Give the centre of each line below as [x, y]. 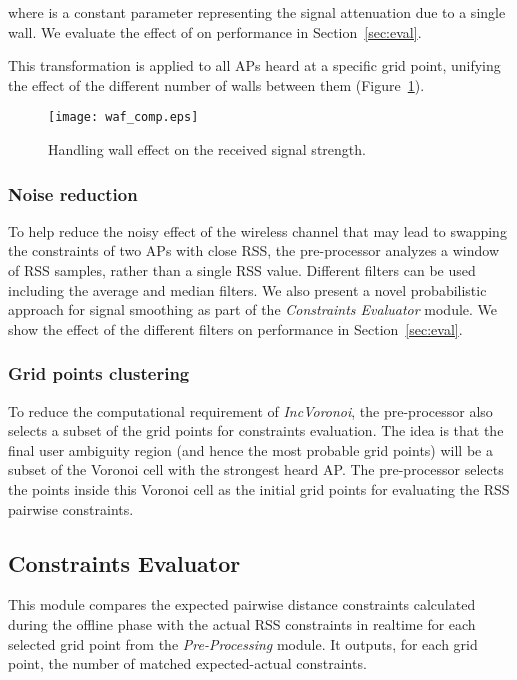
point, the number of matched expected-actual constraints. [187, 663]
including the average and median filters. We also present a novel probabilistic [247, 289]
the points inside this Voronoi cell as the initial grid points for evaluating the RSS [259, 489]
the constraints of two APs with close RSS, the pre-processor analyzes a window [254, 250]
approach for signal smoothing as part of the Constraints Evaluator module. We [253, 309]
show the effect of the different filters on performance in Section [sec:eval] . [235, 328]
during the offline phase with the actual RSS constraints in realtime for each [242, 623]
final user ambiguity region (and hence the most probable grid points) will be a [250, 449]
